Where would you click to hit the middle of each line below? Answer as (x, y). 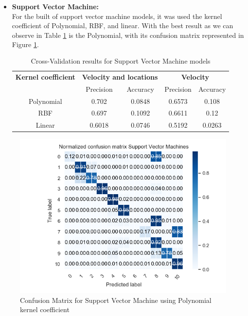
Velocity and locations (120, 76)
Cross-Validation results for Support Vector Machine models (121, 60)
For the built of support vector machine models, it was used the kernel (117, 16)
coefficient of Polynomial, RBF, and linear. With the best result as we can (123, 25)
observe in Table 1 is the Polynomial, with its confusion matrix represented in (128, 35)
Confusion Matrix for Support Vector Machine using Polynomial (116, 300)
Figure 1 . (25, 44)
